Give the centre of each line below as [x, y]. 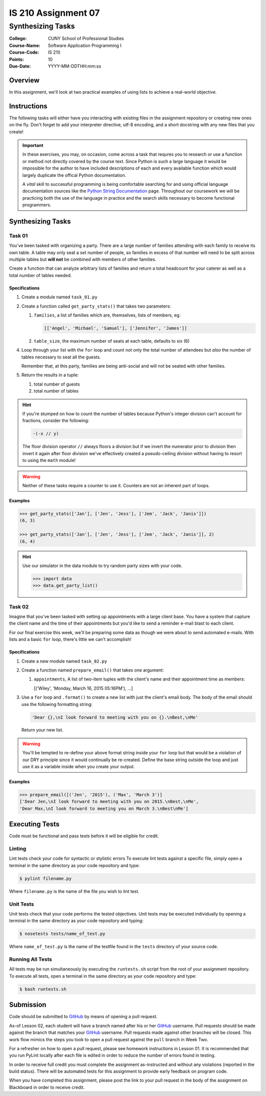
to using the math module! [49, 460]
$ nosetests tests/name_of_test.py [62, 934]
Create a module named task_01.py [60, 297]
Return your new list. [42, 730]
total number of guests [57, 384]
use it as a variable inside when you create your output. [79, 767]
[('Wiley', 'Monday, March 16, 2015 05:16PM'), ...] [83, 688]
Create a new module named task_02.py [64, 661]
